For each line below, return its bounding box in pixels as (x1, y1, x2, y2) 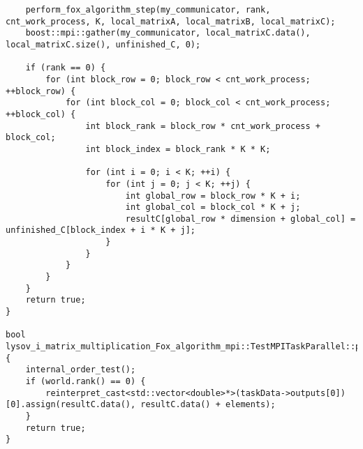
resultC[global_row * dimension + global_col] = (125, 213, 356, 224)
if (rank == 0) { (25, 63, 106, 73)
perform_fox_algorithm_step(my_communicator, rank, (25, 5, 271, 15)
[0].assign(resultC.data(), (6, 399, 136, 410)
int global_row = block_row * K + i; (125, 190, 301, 201)
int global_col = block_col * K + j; (125, 202, 301, 213)
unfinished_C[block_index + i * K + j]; (6, 225, 196, 236)
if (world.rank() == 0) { (25, 376, 146, 386)
